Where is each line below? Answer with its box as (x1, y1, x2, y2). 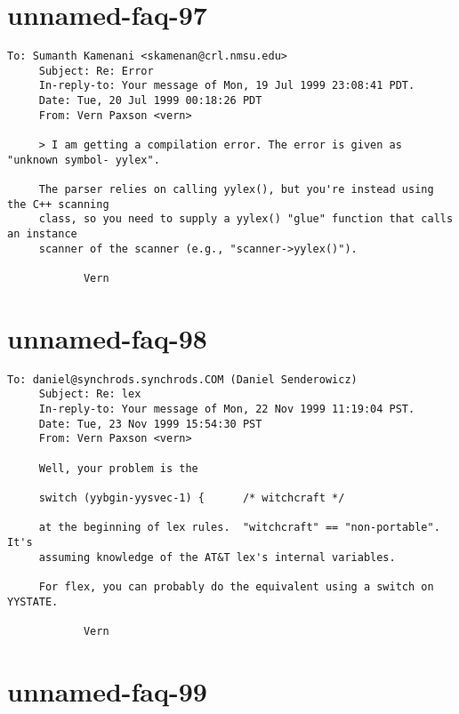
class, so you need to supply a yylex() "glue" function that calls (38, 213, 454, 226)
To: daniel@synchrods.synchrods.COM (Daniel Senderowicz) (7, 373, 358, 386)
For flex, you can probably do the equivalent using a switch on (38, 580, 434, 593)
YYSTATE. (7, 595, 59, 608)
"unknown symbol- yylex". (7, 153, 160, 166)
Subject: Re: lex (38, 388, 141, 401)
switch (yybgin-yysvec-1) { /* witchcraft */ (38, 492, 345, 504)
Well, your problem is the (38, 461, 198, 475)
